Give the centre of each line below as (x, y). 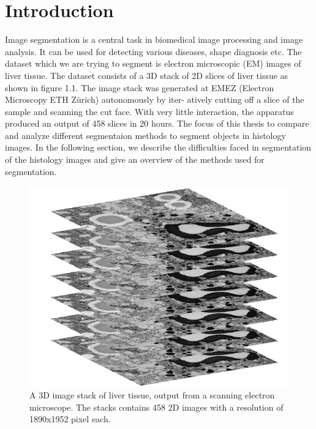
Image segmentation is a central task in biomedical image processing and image (154, 39)
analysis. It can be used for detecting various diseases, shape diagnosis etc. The (153, 51)
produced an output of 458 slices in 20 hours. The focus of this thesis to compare (157, 123)
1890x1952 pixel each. (70, 419)
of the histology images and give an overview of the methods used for (135, 159)
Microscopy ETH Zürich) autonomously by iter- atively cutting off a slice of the (155, 99)
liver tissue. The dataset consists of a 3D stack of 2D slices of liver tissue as (147, 75)
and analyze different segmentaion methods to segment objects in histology (145, 135)
